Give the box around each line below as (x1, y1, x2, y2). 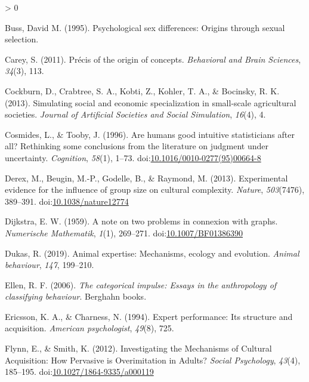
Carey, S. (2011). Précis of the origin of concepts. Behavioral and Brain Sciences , (5, 53, 301, 65)
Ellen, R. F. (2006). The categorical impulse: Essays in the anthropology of (5, 278, 277, 291)
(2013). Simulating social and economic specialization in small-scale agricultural (5, 96, 296, 109)
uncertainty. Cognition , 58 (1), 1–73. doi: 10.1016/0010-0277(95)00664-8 (5, 151, 261, 164)
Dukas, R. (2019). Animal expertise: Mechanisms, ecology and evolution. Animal (5, 247, 299, 259)
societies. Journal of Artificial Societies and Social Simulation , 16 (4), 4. (5, 108, 266, 121)
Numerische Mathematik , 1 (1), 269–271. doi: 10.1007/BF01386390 (5, 226, 243, 239)
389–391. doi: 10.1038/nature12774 (5, 195, 129, 207)
